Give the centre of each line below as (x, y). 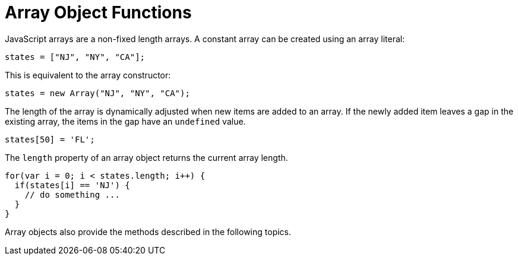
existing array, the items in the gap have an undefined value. (125, 121)
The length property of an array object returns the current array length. (146, 157)
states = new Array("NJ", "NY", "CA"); (97, 93)
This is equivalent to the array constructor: (88, 75)
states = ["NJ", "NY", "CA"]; (75, 57)
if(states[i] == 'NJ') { (72, 185)
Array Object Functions (98, 12)
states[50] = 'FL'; (50, 139)
